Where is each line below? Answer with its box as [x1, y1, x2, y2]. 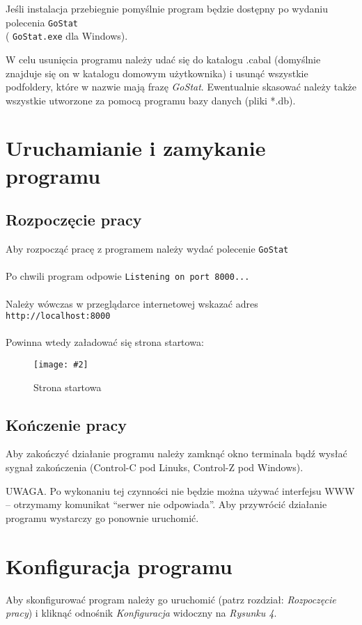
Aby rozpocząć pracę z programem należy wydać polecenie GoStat [6, 242, 289, 256]
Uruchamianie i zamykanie [6, 134, 266, 162]
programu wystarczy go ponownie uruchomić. [6, 510, 199, 525]
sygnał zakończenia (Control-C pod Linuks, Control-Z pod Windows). [6, 460, 304, 475]
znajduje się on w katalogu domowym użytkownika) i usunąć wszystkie [6, 65, 308, 80]
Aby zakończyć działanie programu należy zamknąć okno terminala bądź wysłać [6, 446, 347, 461]
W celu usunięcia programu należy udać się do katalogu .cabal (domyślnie [6, 52, 321, 66]
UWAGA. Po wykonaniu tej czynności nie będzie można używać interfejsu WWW [6, 483, 355, 498]
